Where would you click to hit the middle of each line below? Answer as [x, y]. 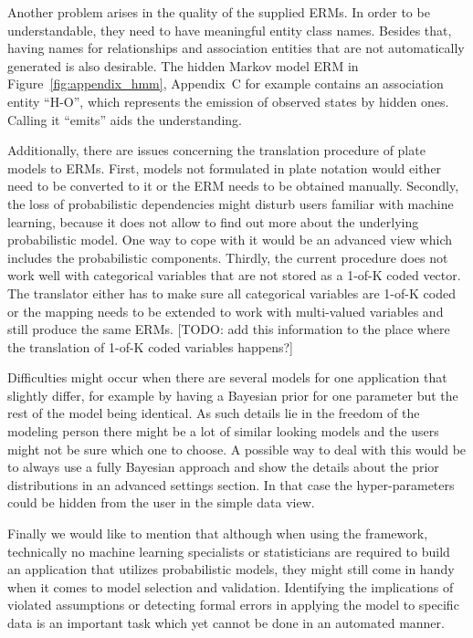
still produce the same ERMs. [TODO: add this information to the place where [229, 329]
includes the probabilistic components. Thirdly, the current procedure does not [228, 257]
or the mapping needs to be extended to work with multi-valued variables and [226, 311]
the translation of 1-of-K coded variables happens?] [150, 346]
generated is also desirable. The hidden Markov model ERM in [183, 65]
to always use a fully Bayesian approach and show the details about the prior [223, 467]
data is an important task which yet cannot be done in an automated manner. [226, 622]
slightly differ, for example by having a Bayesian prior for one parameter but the [233, 395]
